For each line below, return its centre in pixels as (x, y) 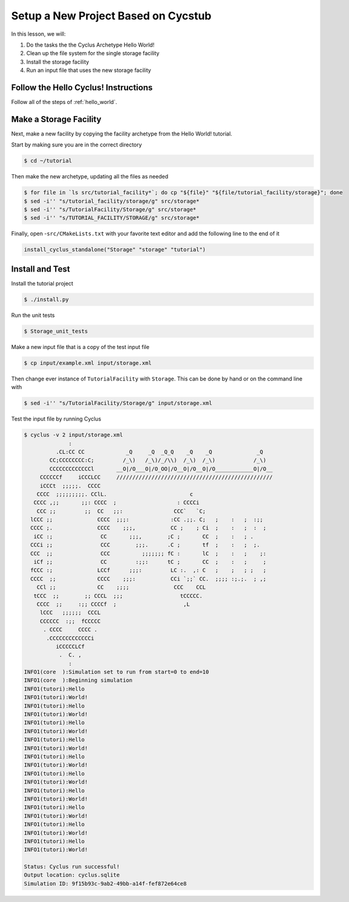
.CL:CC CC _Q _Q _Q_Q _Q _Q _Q (159, 452)
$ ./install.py (46, 299)
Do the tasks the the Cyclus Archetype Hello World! (90, 45)
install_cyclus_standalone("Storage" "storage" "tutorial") (115, 250)
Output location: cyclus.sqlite (72, 875)
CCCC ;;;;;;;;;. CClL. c (115, 494)
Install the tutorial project (42, 283)
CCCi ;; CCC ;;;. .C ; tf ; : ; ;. (145, 545)
